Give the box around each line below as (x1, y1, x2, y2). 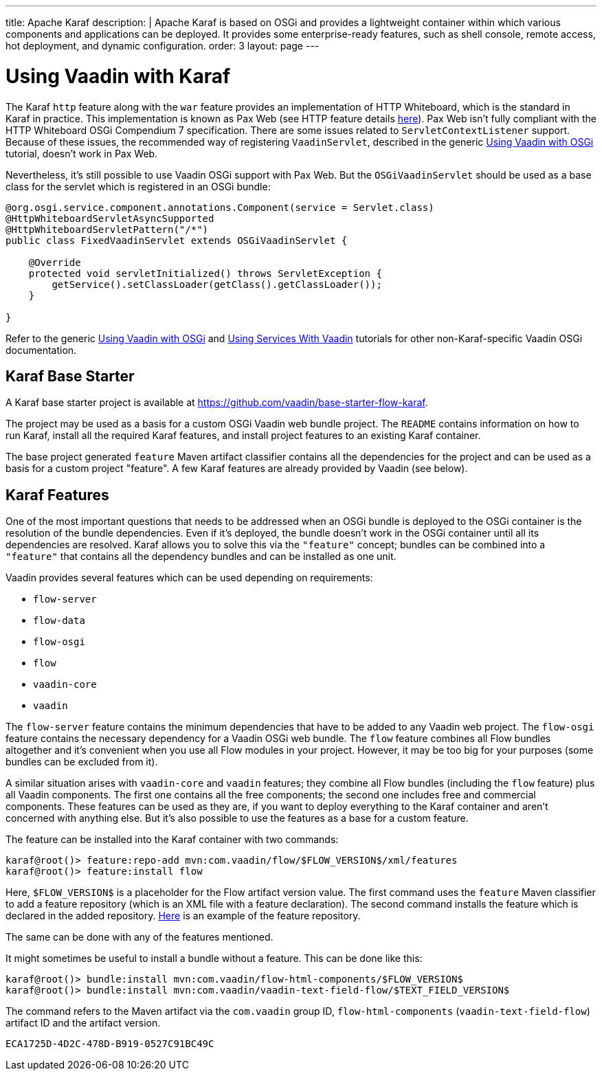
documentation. (5, 344, 77, 356)
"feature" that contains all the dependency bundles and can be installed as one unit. (5, 550, 397, 563)
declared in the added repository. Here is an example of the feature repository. (5, 910, 361, 922)
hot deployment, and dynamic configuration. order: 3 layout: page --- (5, 40, 320, 52)
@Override (28, 256, 81, 268)
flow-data (33, 615, 85, 627)
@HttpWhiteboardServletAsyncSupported (5, 212, 214, 224)
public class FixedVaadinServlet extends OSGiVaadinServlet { (5, 234, 348, 246)
